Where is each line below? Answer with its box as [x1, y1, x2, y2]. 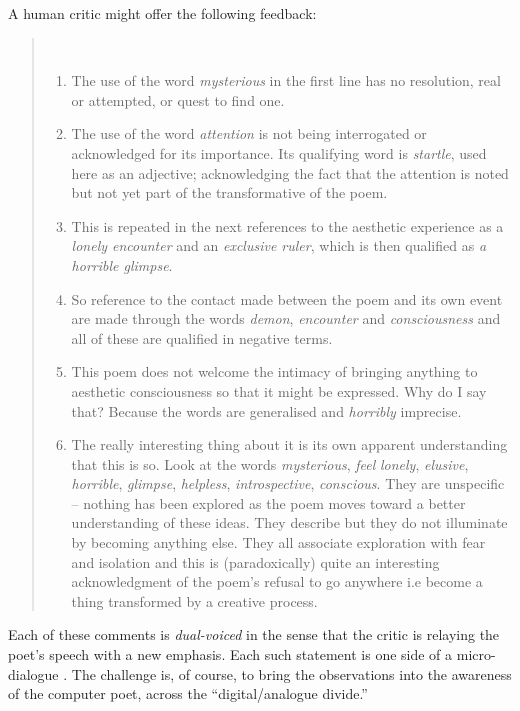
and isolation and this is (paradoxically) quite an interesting [71, 551, 440, 572]
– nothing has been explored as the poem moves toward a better [71, 492, 466, 513]
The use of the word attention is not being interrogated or [71, 123, 427, 144]
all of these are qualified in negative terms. [71, 327, 333, 348]
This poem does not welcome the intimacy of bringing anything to [71, 361, 478, 382]
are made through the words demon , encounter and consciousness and [71, 308, 501, 329]
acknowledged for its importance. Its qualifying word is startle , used [71, 142, 487, 163]
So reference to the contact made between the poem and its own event [71, 288, 503, 309]
